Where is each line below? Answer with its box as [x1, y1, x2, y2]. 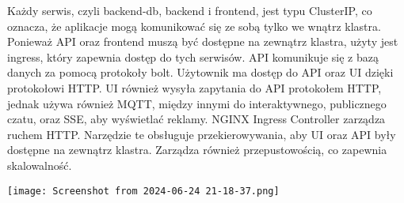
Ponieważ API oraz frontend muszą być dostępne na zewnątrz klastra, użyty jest [7, 33, 398, 50]
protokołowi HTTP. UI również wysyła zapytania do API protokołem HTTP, [7, 79, 382, 96]
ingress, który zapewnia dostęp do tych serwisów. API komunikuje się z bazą [7, 48, 379, 65]
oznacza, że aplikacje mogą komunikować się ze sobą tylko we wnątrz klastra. [7, 17, 381, 34]
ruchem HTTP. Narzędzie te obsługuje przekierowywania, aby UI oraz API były [7, 126, 396, 142]
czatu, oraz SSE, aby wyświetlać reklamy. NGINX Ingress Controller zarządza [7, 111, 386, 127]
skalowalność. [7, 156, 72, 173]
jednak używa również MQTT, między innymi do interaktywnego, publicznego [7, 95, 387, 111]
